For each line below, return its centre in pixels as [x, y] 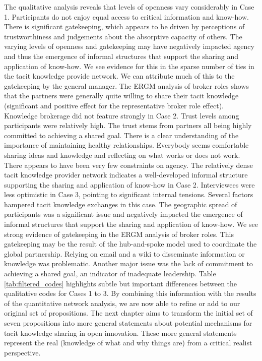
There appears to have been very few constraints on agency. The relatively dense [128, 165]
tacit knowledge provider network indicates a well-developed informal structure [126, 175]
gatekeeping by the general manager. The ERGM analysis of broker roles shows [126, 85]
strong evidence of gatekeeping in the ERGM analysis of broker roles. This [119, 234]
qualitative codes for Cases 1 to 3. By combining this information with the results [130, 293]
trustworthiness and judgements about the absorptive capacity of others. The [123, 36]
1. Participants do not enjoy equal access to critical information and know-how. [126, 16]
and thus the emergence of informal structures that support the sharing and [121, 56]
